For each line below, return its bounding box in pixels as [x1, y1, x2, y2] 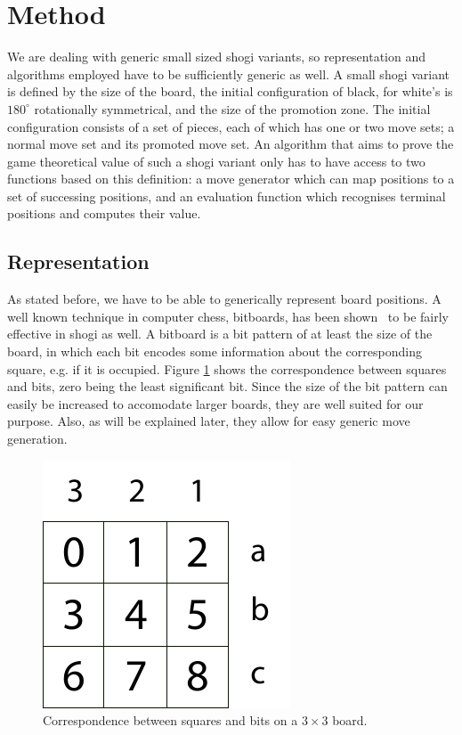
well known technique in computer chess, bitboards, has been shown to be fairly [7, 306, 449, 325]
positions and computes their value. [7, 204, 201, 223]
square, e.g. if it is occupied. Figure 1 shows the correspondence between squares [7, 359, 447, 378]
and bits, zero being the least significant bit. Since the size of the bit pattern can [7, 377, 448, 396]
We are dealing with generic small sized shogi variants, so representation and [7, 47, 426, 66]
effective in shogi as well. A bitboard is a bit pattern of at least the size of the [7, 324, 433, 343]
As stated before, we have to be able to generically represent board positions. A [7, 290, 442, 308]
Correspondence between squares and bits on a [43, 711, 298, 730]
